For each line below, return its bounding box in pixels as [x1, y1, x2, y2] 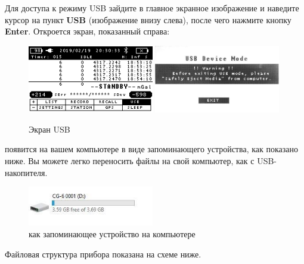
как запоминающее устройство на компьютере [29, 228, 196, 240]
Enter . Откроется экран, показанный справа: [5, 25, 170, 37]
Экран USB [29, 122, 70, 135]
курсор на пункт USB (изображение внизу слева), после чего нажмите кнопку [5, 13, 291, 26]
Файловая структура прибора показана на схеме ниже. [5, 247, 201, 260]
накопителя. [5, 166, 48, 178]
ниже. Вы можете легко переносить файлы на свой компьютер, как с [5, 154, 255, 166]
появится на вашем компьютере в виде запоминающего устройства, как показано [5, 143, 298, 155]
